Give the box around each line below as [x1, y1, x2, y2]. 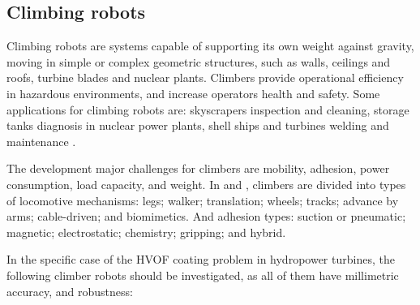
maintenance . [6, 132, 76, 149]
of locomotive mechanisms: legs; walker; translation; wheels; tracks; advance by [6, 191, 399, 208]
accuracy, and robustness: [6, 282, 133, 299]
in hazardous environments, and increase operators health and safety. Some [6, 84, 380, 101]
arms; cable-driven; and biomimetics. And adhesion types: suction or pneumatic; [6, 208, 406, 225]
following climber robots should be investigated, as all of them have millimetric [6, 266, 399, 283]
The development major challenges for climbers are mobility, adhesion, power [6, 160, 390, 177]
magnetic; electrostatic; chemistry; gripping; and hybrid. [6, 223, 286, 240]
